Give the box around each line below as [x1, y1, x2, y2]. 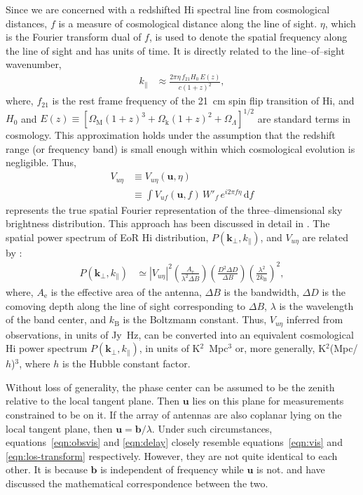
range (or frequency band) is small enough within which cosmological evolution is [6, 141, 355, 156]
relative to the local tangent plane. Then [6, 393, 180, 408]
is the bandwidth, [224, 284, 299, 299]
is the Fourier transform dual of [6, 29, 142, 44]
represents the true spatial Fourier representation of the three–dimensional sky [6, 202, 343, 217]
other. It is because [6, 462, 88, 477]
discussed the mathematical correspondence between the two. [6, 475, 268, 490]
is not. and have [256, 462, 325, 477]
